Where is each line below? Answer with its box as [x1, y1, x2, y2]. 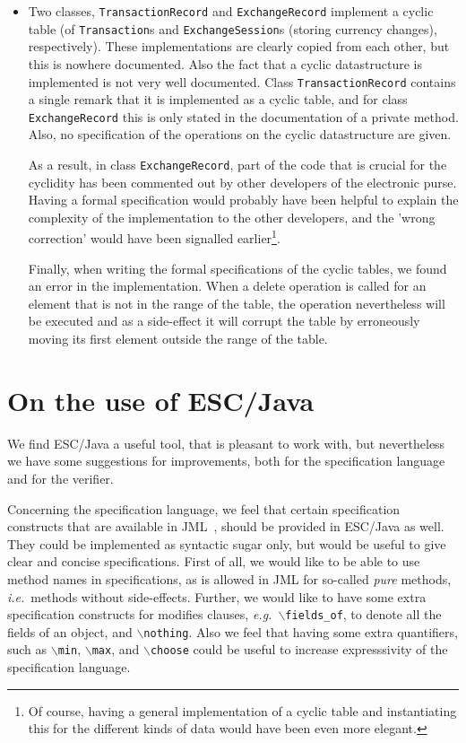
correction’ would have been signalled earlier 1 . [28, 226, 280, 248]
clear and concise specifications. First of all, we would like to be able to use [7, 552, 420, 571]
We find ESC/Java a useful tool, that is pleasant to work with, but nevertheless [7, 433, 445, 452]
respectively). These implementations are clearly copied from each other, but [28, 37, 450, 56]
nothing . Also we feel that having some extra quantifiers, [143, 622, 458, 641]
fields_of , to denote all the [285, 605, 442, 624]
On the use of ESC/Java [7, 381, 315, 418]
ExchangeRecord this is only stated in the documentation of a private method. [28, 107, 459, 126]
